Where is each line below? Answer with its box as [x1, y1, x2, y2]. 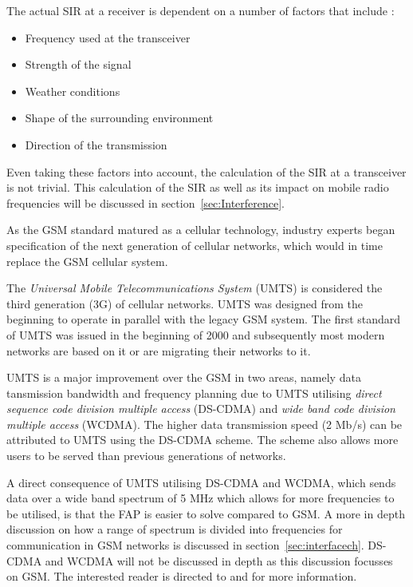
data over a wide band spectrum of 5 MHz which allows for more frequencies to [6, 490, 395, 506]
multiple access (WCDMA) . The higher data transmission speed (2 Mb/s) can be [6, 415, 403, 432]
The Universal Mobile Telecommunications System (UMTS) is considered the [6, 280, 383, 296]
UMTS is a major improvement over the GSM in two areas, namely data [6, 369, 361, 386]
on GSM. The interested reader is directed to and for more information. [6, 568, 357, 585]
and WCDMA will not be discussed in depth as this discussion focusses [45, 552, 393, 569]
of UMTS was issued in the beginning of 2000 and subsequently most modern [6, 326, 385, 343]
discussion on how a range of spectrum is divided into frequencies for [6, 521, 343, 537]
